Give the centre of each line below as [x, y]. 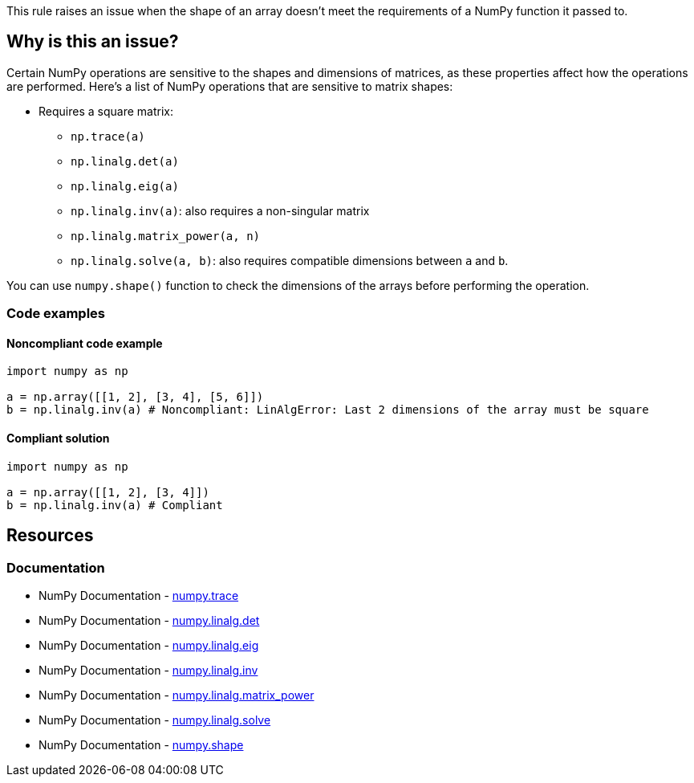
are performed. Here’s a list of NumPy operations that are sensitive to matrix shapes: [230, 86]
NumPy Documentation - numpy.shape [141, 744]
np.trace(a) [108, 136]
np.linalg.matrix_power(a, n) [166, 236]
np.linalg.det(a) [125, 161]
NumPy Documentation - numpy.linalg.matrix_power [177, 695]
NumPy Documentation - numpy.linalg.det [149, 620]
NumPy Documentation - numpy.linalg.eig [149, 645]
